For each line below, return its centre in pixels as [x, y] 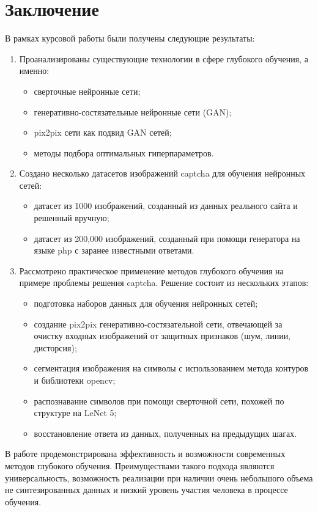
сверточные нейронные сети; [87, 91]
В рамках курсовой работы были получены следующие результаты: [130, 38]
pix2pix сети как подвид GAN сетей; [103, 132]
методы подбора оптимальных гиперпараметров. [124, 152]
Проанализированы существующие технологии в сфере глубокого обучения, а [164, 58]
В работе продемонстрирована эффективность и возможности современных [145, 454]
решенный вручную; [72, 218]
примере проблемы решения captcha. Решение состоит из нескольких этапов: [164, 283]
